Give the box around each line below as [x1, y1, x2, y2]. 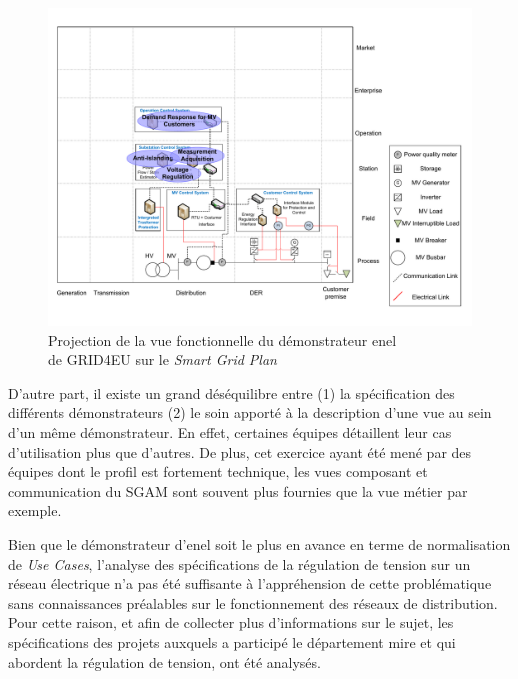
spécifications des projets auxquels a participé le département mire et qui [8, 631, 456, 652]
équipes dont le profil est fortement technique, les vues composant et [8, 461, 428, 482]
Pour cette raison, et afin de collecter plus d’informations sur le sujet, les [8, 612, 454, 633]
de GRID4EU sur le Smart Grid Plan [48, 349, 277, 370]
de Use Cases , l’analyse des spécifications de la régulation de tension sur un [8, 553, 471, 574]
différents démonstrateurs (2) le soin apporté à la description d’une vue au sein [8, 402, 492, 423]
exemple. [8, 500, 62, 521]
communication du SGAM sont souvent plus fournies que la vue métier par [8, 480, 468, 501]
